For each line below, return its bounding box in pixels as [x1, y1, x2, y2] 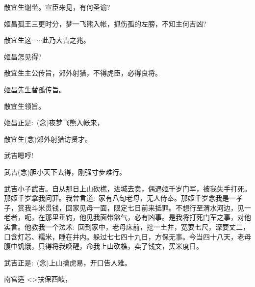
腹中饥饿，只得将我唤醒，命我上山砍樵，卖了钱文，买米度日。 [4, 241, 203, 251]
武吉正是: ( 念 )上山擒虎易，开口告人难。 [4, 257, 131, 267]
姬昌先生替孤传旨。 [4, 84, 66, 94]
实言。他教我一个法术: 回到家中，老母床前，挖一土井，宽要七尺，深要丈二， [4, 221, 250, 232]
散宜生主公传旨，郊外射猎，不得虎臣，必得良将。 [4, 68, 162, 78]
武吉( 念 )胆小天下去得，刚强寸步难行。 [4, 166, 126, 177]
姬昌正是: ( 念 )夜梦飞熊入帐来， [4, 117, 104, 128]
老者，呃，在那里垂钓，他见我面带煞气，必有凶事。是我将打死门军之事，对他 [4, 212, 251, 222]
